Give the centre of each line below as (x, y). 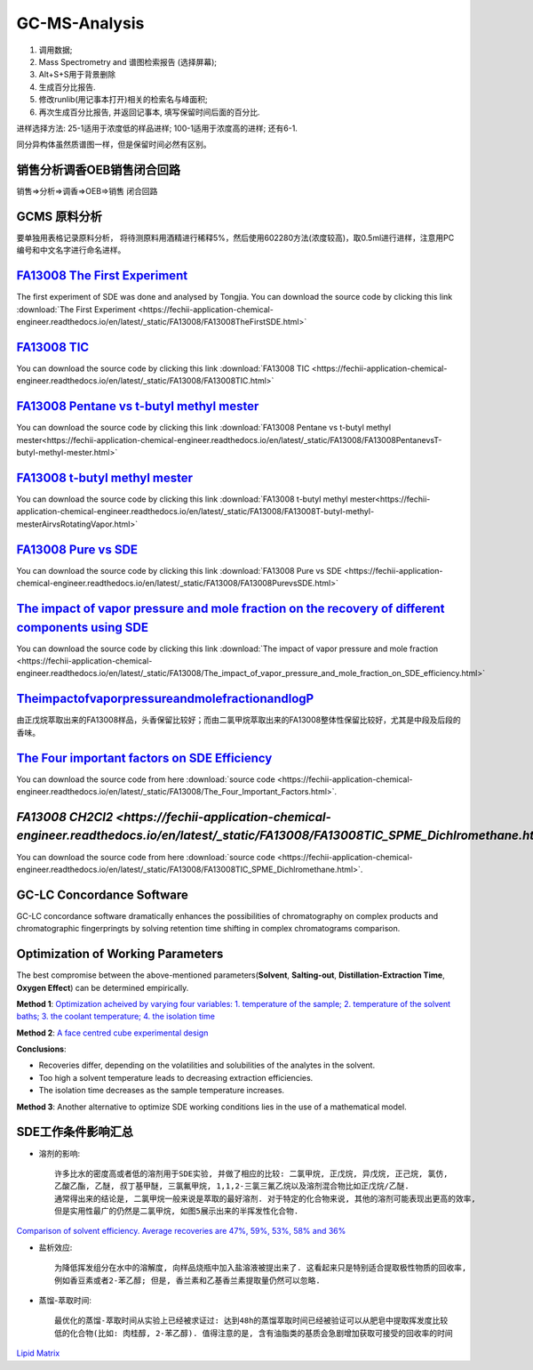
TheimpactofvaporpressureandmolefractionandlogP (165, 699)
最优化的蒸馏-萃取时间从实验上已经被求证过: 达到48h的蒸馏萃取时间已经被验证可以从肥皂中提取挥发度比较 (251, 1321)
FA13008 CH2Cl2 (65, 817)
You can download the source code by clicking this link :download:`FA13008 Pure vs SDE (179, 570)
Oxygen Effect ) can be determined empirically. (103, 987)
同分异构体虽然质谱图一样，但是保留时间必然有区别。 (114, 145)
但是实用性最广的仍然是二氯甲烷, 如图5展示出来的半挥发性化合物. (177, 1211)
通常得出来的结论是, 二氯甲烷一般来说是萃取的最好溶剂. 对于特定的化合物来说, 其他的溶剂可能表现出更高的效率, (265, 1198)
